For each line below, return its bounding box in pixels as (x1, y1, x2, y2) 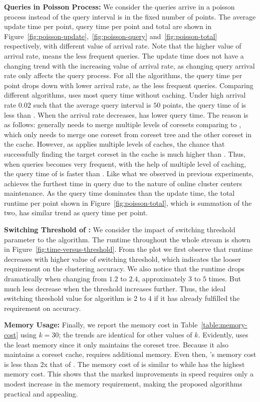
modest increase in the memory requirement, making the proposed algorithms (4, 378, 242, 388)
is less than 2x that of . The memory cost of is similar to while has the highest (4, 358, 245, 369)
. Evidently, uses (198, 329, 248, 339)
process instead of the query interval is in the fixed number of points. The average (4, 11, 256, 22)
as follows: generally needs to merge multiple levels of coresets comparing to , (4, 119, 241, 130)
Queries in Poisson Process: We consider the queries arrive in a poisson (4, 2, 235, 12)
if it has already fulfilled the (154, 293, 240, 303)
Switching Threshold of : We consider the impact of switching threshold (4, 224, 235, 235)
